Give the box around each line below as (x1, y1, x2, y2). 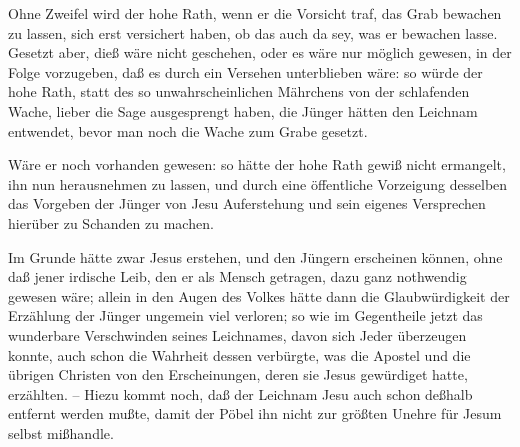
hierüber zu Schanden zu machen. (8, 212, 214, 233)
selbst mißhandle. (8, 422, 114, 443)
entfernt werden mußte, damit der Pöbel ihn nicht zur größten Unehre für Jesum (8, 403, 502, 424)
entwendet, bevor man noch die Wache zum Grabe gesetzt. (8, 120, 368, 141)
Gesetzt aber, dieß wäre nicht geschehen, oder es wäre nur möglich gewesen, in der (8, 42, 512, 63)
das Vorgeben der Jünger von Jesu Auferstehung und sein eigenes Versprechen (8, 193, 486, 214)
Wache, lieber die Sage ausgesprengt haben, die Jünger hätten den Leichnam (8, 100, 478, 121)
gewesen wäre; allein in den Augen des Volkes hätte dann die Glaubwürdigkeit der (8, 285, 510, 306)
